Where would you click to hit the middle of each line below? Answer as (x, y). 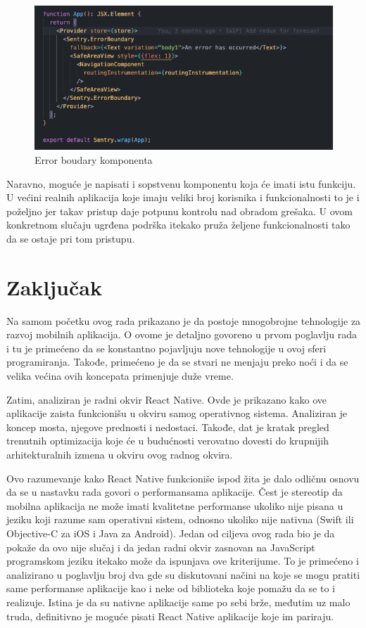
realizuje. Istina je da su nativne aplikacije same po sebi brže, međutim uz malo (178, 602)
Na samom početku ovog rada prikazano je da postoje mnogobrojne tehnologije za (184, 320)
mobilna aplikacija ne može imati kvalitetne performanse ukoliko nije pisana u (175, 505)
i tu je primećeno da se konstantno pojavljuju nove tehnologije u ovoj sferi (166, 348)
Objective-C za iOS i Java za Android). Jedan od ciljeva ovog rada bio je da (171, 533)
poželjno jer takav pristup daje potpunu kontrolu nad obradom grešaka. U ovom (179, 211)
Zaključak (54, 287)
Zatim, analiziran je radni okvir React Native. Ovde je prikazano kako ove (166, 399)
